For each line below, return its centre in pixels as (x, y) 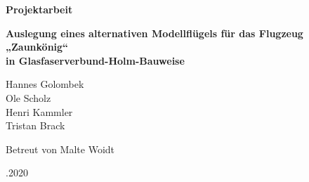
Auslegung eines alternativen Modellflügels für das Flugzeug (154, 33)
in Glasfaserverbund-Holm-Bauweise (95, 60)
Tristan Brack (35, 125)
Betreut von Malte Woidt (60, 149)
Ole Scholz (28, 97)
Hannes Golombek (45, 84)
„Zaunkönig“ (37, 47)
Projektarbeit (39, 9)
